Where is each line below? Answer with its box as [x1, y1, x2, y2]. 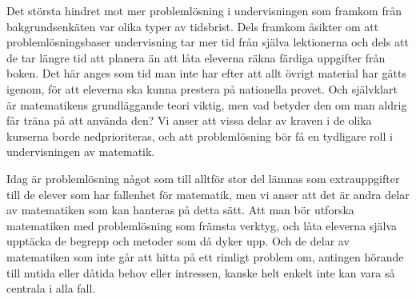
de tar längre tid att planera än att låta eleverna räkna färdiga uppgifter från [6, 49, 386, 66]
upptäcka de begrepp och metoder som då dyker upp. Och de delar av [6, 233, 350, 249]
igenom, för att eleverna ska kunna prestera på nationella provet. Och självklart [6, 80, 398, 97]
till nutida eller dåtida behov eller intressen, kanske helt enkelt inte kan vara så [6, 264, 395, 281]
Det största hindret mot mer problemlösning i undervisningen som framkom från [6, 2, 402, 18]
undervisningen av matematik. [6, 143, 155, 160]
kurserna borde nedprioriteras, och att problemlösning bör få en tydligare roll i [6, 127, 393, 144]
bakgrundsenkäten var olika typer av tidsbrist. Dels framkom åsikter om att [6, 18, 379, 34]
